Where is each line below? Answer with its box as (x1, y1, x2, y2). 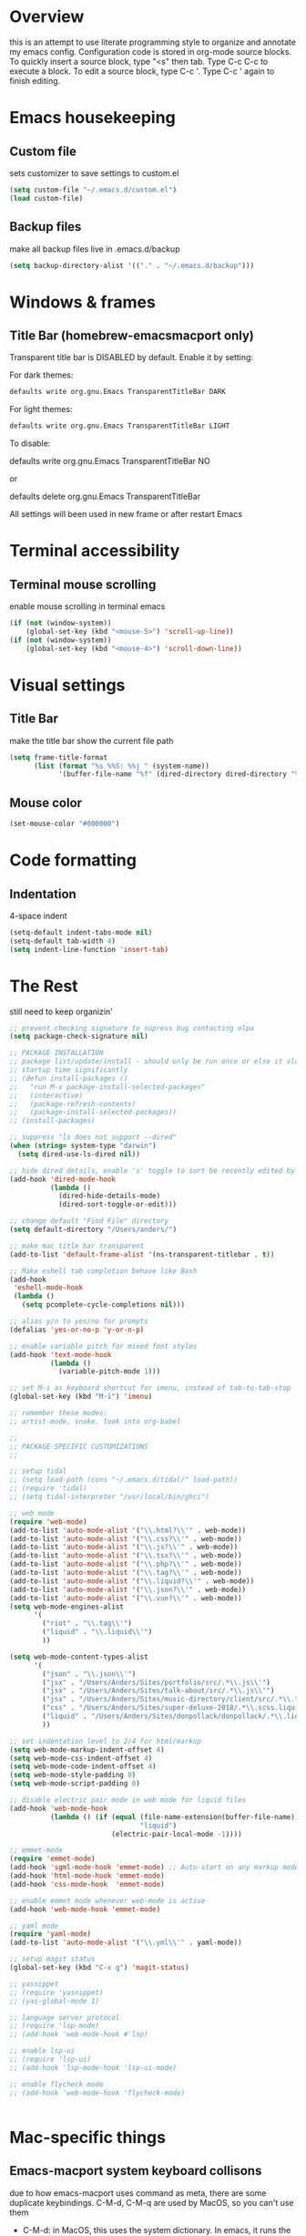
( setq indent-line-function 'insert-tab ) (9, 945, 169, 954)
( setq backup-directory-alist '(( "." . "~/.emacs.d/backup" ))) (9, 261, 255, 270)
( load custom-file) (9, 193, 84, 202)
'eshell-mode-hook (13, 1283, 84, 1292)
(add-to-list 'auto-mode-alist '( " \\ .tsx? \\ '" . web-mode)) (9, 1551, 243, 1560)
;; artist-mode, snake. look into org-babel (9, 1416, 181, 1426)
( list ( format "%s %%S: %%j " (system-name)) (33, 761, 209, 771)
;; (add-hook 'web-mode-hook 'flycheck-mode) (9, 2088, 185, 2097)
